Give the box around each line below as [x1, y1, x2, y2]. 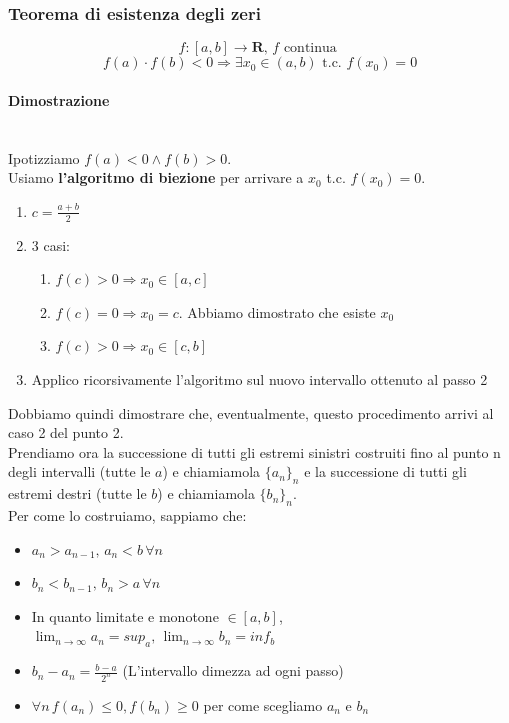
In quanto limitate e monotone [31, 605, 219, 626]
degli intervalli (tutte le [8, 461, 151, 482]
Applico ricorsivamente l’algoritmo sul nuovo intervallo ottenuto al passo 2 [31, 369, 488, 389]
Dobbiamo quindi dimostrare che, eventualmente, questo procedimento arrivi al [8, 402, 494, 423]
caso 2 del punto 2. [8, 422, 124, 443]
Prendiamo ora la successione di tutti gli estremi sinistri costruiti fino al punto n [8, 441, 501, 462]
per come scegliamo [203, 695, 323, 716]
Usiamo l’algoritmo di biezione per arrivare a [8, 167, 304, 188]
